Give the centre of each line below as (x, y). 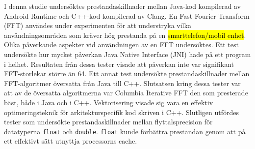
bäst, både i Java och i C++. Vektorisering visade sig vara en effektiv (109, 102)
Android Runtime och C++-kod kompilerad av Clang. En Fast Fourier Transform (127, 15)
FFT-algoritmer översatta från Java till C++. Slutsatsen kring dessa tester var (122, 83)
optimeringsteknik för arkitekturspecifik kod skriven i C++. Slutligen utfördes (121, 112)
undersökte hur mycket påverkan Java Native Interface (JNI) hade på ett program (127, 54)
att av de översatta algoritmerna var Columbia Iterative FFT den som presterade (126, 93)
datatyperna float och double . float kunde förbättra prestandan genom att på (125, 131)
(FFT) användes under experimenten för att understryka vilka (98, 25)
